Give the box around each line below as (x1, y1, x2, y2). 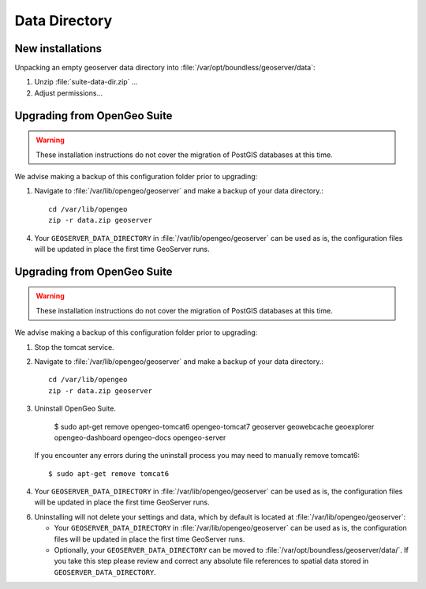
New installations (14, 42, 103, 55)
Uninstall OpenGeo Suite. (34, 403, 116, 414)
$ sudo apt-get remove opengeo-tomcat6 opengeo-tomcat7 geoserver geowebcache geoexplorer (54, 422, 375, 431)
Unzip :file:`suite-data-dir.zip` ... (34, 77, 138, 87)
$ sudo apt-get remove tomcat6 (48, 469, 170, 478)
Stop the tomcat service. (34, 342, 114, 351)
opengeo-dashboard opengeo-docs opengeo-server (54, 433, 226, 442)
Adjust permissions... (34, 88, 103, 98)
